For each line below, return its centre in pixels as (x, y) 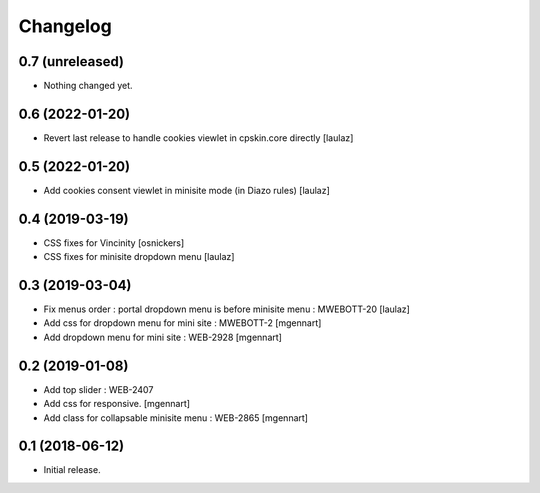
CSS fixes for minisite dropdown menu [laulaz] (139, 257)
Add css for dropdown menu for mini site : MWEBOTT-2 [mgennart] (182, 323)
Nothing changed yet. (88, 86)
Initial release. (72, 470)
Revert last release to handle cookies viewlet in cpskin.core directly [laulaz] (198, 137)
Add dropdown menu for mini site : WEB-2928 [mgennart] (162, 337)
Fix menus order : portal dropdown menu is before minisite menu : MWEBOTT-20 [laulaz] (226, 309)
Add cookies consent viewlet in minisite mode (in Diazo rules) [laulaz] (186, 190)
